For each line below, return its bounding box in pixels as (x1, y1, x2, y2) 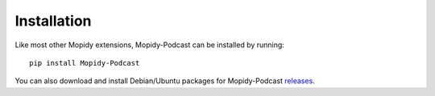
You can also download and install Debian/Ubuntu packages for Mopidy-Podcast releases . (14, 76, 316, 86)
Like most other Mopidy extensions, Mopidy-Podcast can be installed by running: (14, 40, 285, 50)
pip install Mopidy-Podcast (29, 58, 140, 67)
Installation (14, 12, 92, 30)
